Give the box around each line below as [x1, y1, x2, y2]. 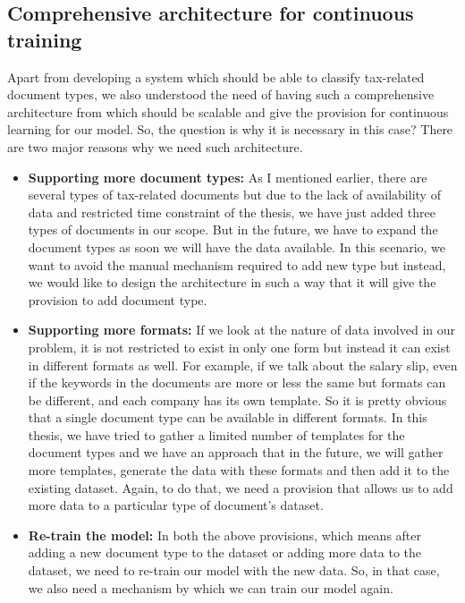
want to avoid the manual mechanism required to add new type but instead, [28, 255, 446, 274]
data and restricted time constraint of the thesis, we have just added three [28, 202, 435, 221]
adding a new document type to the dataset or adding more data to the [28, 543, 422, 562]
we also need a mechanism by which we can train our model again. [28, 578, 393, 597]
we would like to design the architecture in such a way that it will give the [28, 273, 436, 292]
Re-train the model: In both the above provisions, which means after [28, 525, 421, 544]
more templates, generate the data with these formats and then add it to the [28, 461, 450, 480]
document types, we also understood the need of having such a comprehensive [7, 85, 435, 104]
